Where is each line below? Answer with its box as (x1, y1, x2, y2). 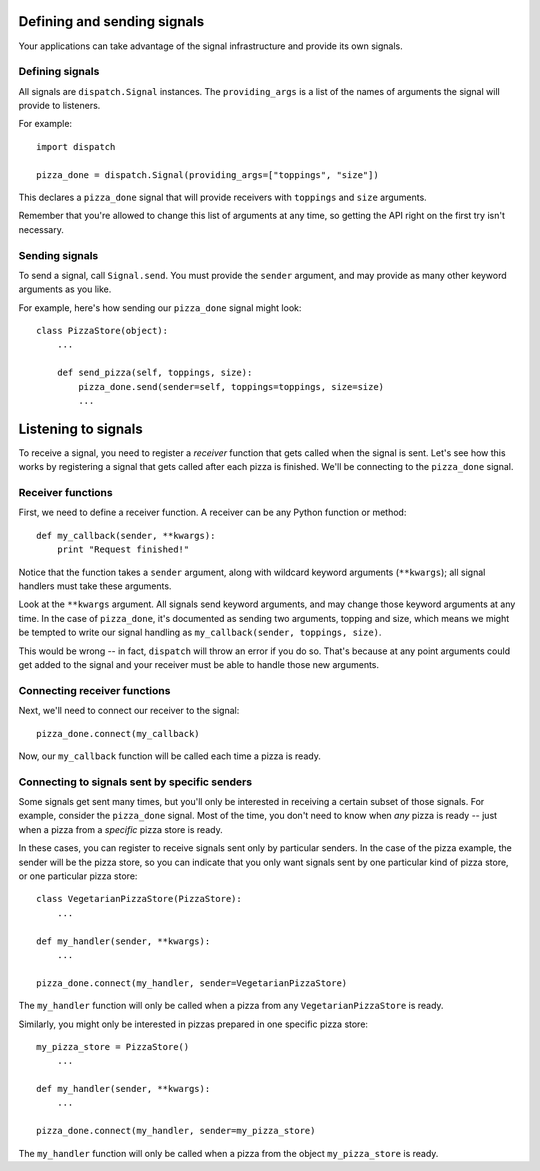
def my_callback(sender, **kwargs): (36, 530, 216, 541)
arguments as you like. (18, 283, 112, 295)
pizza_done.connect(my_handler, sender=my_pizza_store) (36, 1125, 316, 1137)
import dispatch (36, 141, 116, 152)
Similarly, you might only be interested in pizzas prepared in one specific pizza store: (18, 1018, 369, 1030)
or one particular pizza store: (18, 870, 138, 882)
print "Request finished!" (56, 544, 190, 555)
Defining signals (18, 65, 100, 79)
